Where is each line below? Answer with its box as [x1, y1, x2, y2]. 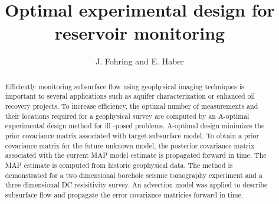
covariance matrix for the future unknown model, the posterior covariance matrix [5, 140, 255, 150]
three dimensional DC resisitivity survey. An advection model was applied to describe [5, 180, 268, 190]
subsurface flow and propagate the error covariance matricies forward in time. [5, 189, 244, 199]
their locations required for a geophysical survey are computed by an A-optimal [5, 111, 250, 121]
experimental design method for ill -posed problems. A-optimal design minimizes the [5, 121, 265, 131]
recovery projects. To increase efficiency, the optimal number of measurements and [5, 101, 258, 111]
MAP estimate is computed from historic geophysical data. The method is [5, 160, 233, 170]
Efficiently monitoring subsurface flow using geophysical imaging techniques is [5, 81, 244, 91]
